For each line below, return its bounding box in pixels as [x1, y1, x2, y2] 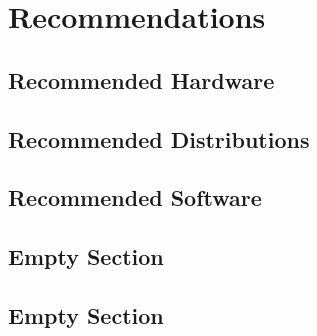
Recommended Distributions [8, 123, 310, 154]
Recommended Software [8, 182, 262, 213]
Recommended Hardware [8, 64, 275, 95]
